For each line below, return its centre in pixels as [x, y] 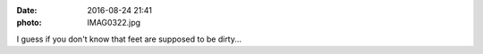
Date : [27, 10]
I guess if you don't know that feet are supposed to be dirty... [129, 39]
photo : [29, 23]
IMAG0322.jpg [114, 23]
